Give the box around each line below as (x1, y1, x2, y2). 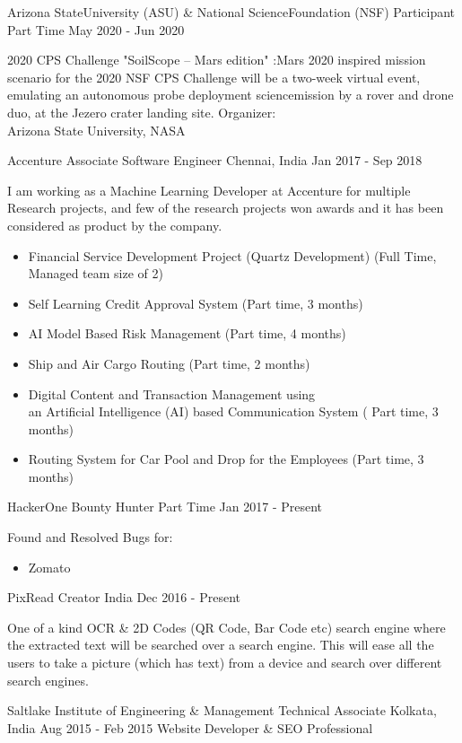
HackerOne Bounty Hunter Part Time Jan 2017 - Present (7, 497, 323, 516)
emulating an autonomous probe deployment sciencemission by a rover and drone (7, 85, 454, 104)
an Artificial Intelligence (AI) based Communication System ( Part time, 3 (28, 402, 439, 421)
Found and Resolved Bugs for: (7, 528, 173, 546)
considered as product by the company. (7, 215, 222, 234)
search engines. (7, 670, 89, 689)
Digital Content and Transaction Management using (28, 384, 316, 403)
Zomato (28, 557, 71, 576)
